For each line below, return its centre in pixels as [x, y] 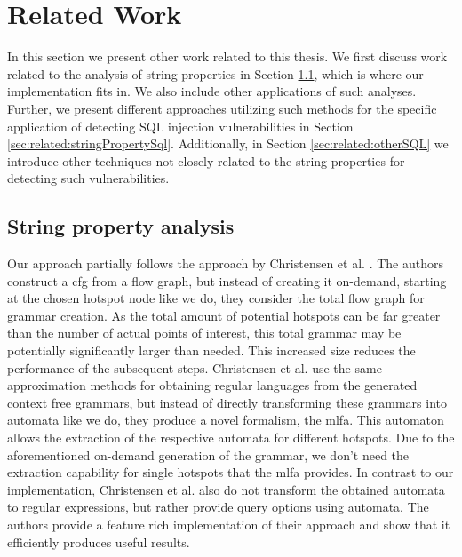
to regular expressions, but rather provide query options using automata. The [218, 507]
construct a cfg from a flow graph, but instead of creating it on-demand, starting [227, 280]
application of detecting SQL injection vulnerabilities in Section [180, 126]
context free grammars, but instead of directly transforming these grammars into [227, 402]
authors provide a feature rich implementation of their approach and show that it [229, 524]
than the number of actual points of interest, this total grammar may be [204, 333]
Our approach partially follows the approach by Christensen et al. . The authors [225, 263]
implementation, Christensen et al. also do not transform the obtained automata [226, 489]
